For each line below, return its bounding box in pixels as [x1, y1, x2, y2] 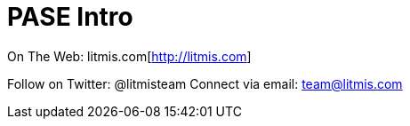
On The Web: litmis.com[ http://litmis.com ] [7, 48, 252, 64]
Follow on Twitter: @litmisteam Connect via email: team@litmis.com [7, 75, 403, 91]
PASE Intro [7, 2, 133, 32]
